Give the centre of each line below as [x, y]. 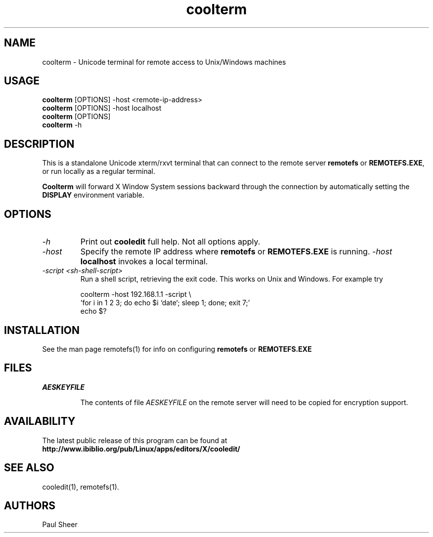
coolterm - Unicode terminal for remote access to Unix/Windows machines [164, 62]
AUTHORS [30, 505]
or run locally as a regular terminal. [99, 171]
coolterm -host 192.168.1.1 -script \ [136, 294]
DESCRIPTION [39, 144]
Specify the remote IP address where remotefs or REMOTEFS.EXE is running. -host [236, 252]
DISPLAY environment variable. [93, 195]
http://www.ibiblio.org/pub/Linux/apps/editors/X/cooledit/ [141, 449]
